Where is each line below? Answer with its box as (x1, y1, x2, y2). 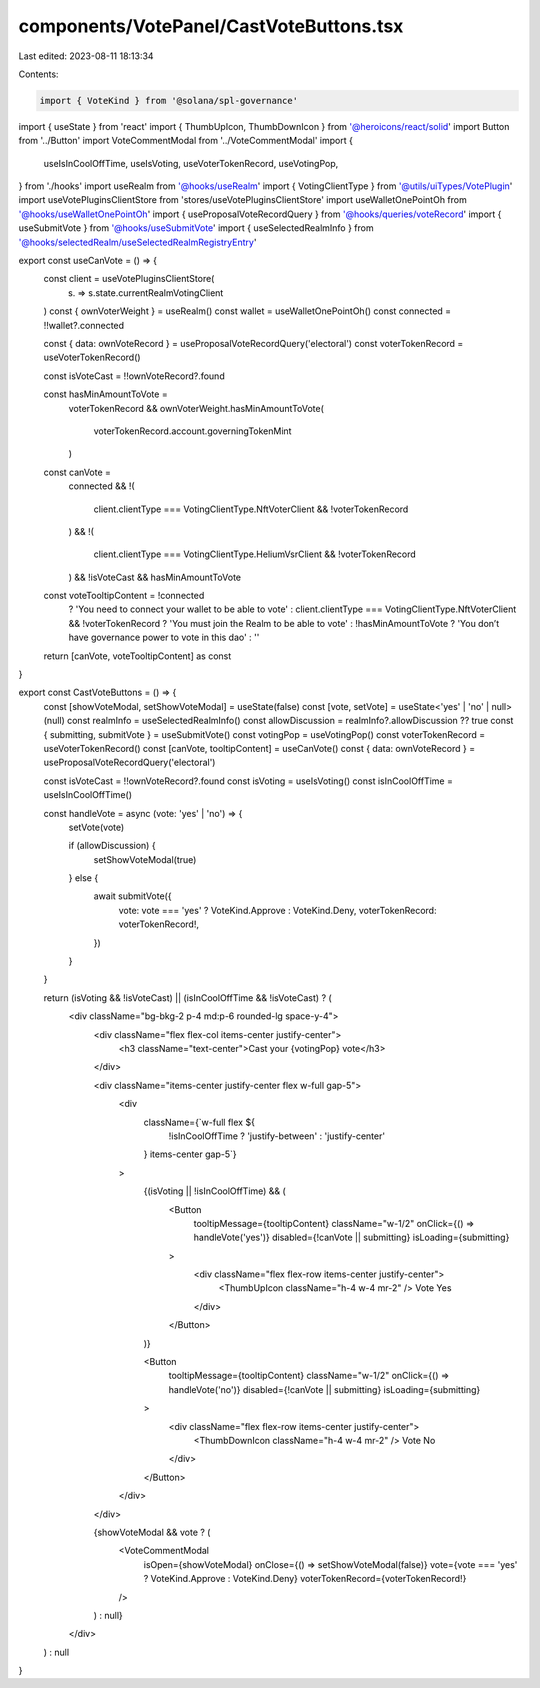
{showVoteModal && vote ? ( (93, 1526, 211, 1538)
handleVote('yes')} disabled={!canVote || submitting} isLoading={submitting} (193, 1231, 510, 1244)
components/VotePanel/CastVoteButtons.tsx (18, 15, 404, 37)
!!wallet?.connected (43, 319, 125, 331)
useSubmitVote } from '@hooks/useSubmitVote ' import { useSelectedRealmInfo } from (18, 222, 374, 234)
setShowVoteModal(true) (93, 853, 197, 865)
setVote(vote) (68, 821, 125, 833)
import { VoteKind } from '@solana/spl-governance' (39, 95, 299, 106)
